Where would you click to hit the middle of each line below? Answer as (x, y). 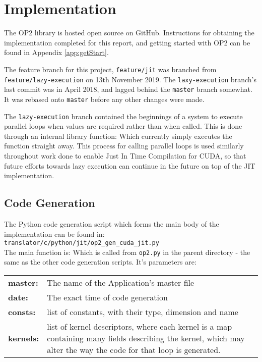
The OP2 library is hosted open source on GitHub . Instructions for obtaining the (129, 33)
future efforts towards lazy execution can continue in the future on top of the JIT (130, 165)
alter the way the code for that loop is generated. (134, 350)
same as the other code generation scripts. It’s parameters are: (100, 262)
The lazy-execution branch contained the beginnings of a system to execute (123, 116)
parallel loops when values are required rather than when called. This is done (123, 126)
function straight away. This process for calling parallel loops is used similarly (124, 146)
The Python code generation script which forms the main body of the (112, 223)
